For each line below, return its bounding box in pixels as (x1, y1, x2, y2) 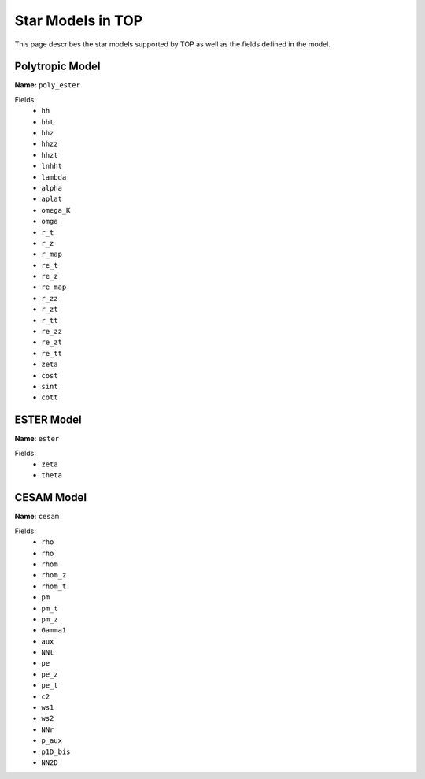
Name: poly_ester (14, 80, 80, 90)
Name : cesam (14, 512, 60, 521)
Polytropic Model (14, 60, 101, 73)
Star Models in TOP (14, 12, 143, 29)
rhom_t (41, 581, 67, 591)
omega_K (41, 206, 71, 214)
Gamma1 (41, 626, 67, 635)
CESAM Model (14, 491, 87, 504)
